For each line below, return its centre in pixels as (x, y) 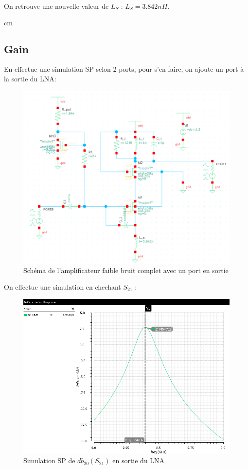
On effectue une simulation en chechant (62, 287)
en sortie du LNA (139, 460)
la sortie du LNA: (30, 78)
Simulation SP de (49, 460)
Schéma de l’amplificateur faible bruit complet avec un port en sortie (126, 270)
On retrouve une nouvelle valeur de (56, 6)
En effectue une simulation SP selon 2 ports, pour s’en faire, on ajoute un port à (124, 69)
